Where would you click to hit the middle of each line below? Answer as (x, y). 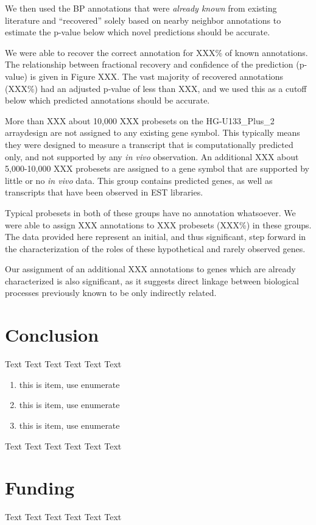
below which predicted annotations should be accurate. (107, 100)
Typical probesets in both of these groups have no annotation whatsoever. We (150, 212)
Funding (40, 488)
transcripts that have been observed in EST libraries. (104, 192)
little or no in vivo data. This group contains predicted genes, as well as (139, 180)
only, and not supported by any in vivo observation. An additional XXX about (152, 156)
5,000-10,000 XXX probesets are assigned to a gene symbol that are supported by (157, 168)
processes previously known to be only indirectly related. (111, 293)
